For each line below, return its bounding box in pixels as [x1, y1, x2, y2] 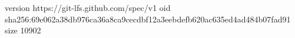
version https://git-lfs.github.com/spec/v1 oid [5, 2, 171, 13]
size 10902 [5, 24, 41, 36]
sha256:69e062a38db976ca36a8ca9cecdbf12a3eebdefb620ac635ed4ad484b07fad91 [5, 13, 291, 25]
